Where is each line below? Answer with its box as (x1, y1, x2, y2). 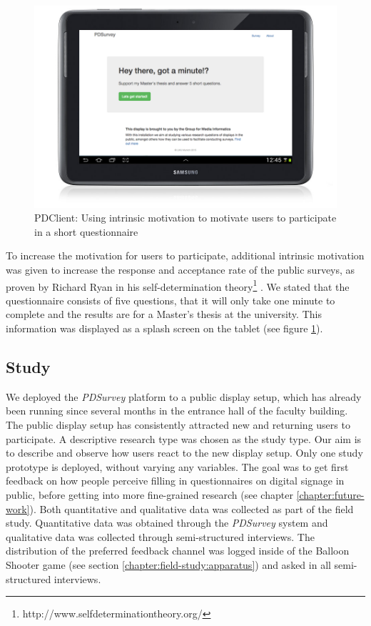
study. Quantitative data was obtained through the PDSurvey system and (6, 515, 328, 530)
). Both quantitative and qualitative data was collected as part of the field (29, 501, 354, 516)
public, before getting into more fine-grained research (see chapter (6, 487, 293, 502)
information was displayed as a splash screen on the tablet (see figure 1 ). (6, 321, 323, 336)
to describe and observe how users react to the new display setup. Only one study (6, 445, 363, 460)
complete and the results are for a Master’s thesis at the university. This (6, 307, 322, 322)
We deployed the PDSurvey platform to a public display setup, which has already (6, 389, 362, 404)
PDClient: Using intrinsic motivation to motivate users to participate (34, 210, 337, 225)
